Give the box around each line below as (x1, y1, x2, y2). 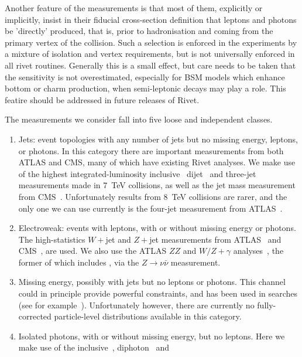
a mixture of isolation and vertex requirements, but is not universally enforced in (5, 47, 295, 60)
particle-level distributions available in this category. (54, 310, 242, 322)
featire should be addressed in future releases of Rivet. (5, 93, 200, 106)
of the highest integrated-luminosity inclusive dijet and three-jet (18, 167, 256, 179)
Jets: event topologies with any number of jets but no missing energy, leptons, (18, 132, 298, 145)
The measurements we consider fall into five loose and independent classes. (5, 113, 273, 125)
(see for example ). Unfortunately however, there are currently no (18, 298, 255, 311)
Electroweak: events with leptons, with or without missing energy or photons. (18, 222, 296, 234)
